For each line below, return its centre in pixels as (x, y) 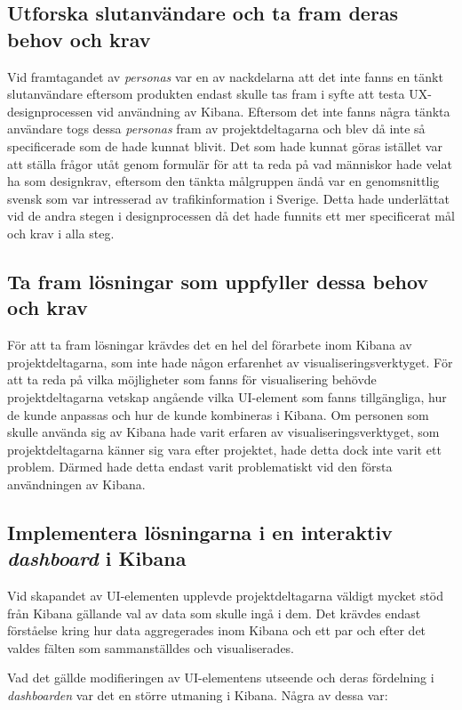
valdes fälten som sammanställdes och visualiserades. (151, 647)
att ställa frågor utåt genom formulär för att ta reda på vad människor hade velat (230, 163)
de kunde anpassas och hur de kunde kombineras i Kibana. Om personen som (218, 414)
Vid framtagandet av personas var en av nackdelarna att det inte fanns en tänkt (225, 76)
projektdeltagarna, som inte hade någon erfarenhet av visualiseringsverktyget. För (230, 362)
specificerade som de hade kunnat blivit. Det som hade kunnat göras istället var (225, 145)
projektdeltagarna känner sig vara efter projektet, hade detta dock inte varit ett (224, 449)
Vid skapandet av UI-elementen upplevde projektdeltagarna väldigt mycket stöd (226, 596)
